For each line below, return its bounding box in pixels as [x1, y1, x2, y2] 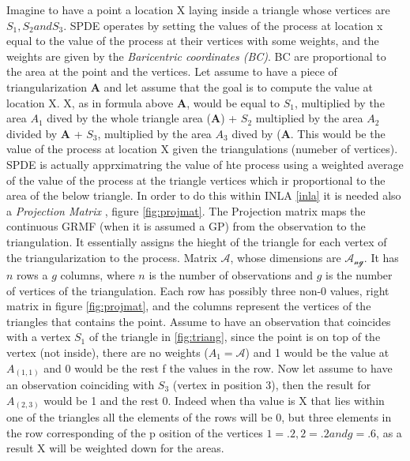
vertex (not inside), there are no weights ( [6, 343, 209, 360]
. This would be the [290, 125, 386, 141]
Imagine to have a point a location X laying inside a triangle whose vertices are [6, 2, 390, 17]
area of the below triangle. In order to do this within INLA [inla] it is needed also [6, 187, 401, 204]
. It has [363, 249, 399, 265]
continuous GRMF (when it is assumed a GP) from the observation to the [6, 218, 366, 234]
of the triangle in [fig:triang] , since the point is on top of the [88, 328, 381, 345]
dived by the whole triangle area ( [47, 110, 211, 126]
